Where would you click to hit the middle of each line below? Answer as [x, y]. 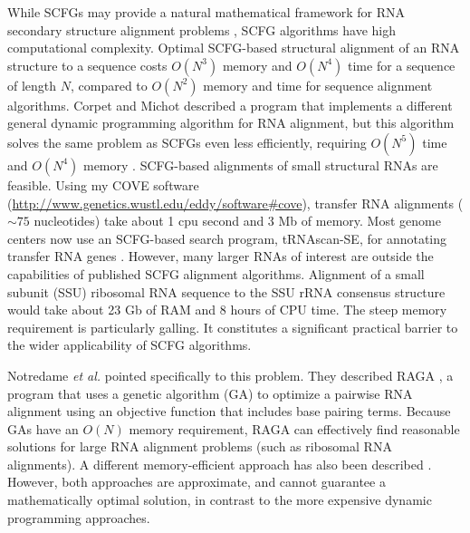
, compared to [109, 85]
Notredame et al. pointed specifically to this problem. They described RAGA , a [230, 375]
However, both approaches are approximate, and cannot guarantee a [197, 482]
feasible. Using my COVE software [103, 184]
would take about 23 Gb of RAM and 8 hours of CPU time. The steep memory [227, 310]
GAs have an [43, 428]
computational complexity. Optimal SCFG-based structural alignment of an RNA [234, 48]
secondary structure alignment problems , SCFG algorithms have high [201, 29]
